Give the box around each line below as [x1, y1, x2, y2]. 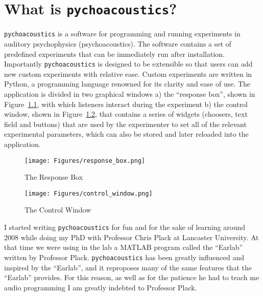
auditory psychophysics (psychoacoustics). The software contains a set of [4, 38, 231, 49]
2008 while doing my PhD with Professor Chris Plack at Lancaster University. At [4, 231, 259, 242]
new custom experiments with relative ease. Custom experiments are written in [4, 68, 252, 79]
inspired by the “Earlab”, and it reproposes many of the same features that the [4, 262, 252, 272]
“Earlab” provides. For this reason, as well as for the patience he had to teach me [4, 272, 259, 283]
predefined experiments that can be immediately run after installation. [4, 48, 225, 59]
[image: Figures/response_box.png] [25, 157, 146, 164]
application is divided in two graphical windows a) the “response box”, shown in [4, 88, 255, 99]
